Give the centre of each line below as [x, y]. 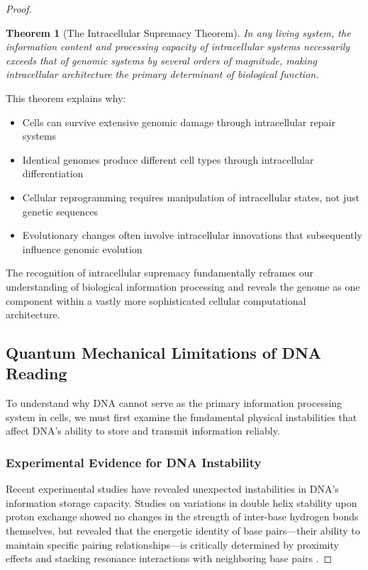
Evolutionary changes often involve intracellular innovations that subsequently [192, 235]
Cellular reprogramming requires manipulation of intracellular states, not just [191, 197]
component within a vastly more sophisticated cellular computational [156, 300]
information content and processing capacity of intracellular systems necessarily [178, 46]
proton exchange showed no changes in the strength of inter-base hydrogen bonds [182, 516]
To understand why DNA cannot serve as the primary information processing [174, 403]
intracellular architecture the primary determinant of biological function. [162, 74]
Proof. [19, 9]
